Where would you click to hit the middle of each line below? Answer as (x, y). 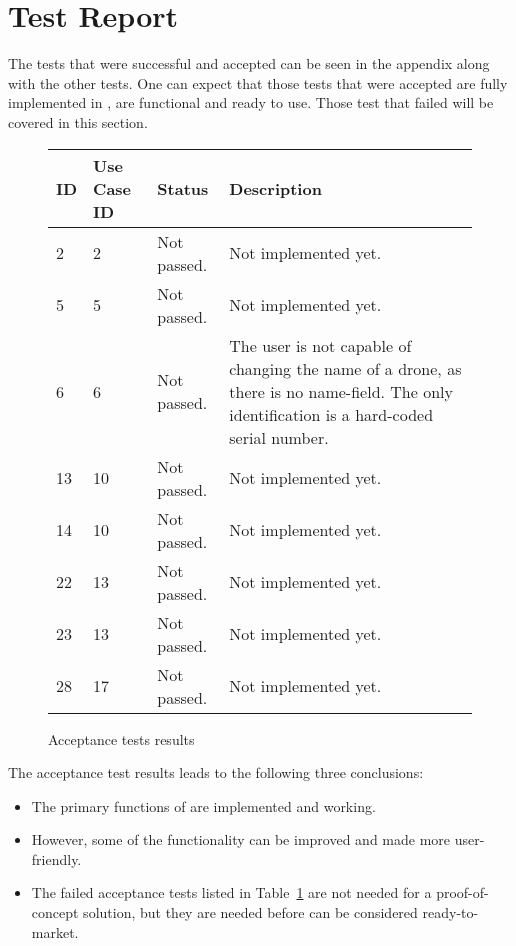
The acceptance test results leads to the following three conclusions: (216, 772)
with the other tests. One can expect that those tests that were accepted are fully (258, 82)
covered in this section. (78, 121)
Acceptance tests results (121, 738)
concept (55, 912)
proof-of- (462, 892)
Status (183, 188)
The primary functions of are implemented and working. (203, 805)
